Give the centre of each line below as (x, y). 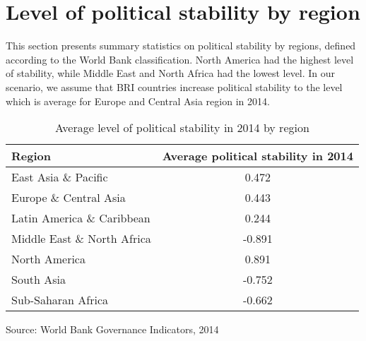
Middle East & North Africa (81, 239)
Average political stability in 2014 (258, 156)
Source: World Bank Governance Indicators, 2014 (112, 329)
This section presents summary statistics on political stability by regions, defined (181, 46)
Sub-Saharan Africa (60, 300)
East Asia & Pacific (60, 177)
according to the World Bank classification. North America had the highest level (180, 59)
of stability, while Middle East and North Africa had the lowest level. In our (171, 73)
